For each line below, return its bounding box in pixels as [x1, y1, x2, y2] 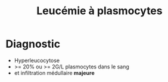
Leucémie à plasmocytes [36, 4, 163, 18]
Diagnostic [5, 37, 61, 51]
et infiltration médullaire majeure [14, 69, 95, 76]
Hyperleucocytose [14, 57, 60, 64]
